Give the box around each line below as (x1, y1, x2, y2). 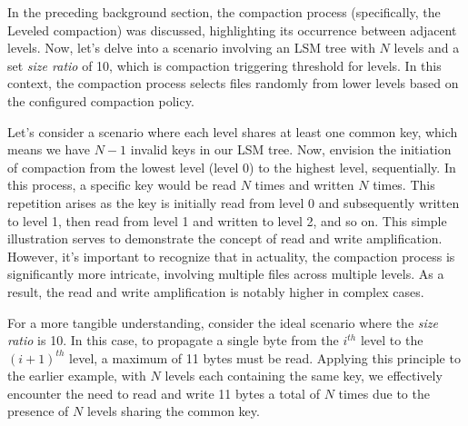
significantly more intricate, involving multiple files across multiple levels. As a (7, 264, 444, 283)
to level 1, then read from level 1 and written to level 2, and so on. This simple (7, 211, 447, 230)
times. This (373, 175, 435, 194)
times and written (254, 175, 354, 194)
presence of (7, 401, 69, 421)
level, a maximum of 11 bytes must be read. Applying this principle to (69, 348, 461, 367)
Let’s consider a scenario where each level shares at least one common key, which (7, 122, 458, 141)
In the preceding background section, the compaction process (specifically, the (7, 3, 441, 21)
